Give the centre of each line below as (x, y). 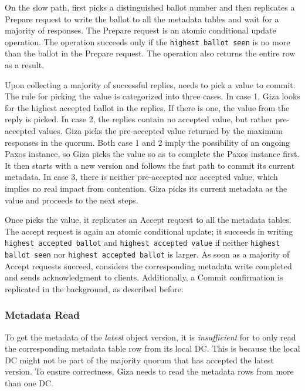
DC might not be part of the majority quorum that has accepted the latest (139, 360)
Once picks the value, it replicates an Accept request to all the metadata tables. (148, 220)
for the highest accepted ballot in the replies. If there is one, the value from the (147, 107)
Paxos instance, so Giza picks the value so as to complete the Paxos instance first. (152, 154)
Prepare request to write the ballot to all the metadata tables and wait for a (142, 19)
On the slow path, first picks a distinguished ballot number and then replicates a (150, 7)
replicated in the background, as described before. (94, 288)
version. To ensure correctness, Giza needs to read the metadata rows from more (149, 371)
